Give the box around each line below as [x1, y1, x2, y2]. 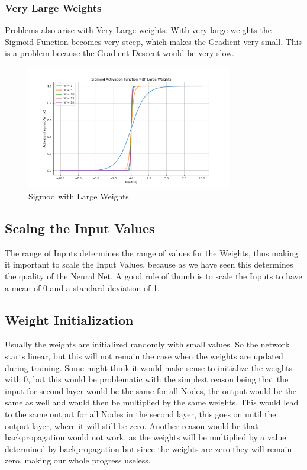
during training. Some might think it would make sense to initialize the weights [5, 361, 293, 374]
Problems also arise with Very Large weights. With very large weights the [5, 24, 272, 36]
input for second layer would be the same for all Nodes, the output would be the [5, 384, 297, 397]
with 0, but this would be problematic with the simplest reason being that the [5, 373, 289, 385]
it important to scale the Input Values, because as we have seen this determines [5, 258, 293, 271]
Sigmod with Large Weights [28, 190, 129, 202]
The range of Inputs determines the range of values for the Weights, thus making [5, 246, 298, 259]
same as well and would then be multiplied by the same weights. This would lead [5, 396, 299, 408]
